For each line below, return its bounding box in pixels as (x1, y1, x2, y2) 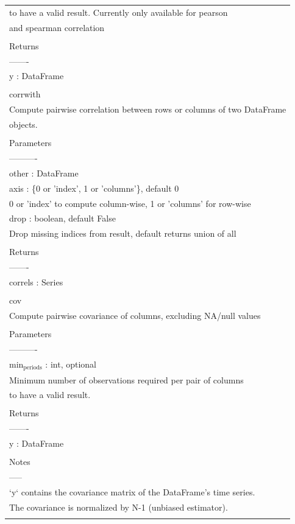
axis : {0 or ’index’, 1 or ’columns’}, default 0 (9, 181, 179, 194)
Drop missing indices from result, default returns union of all (9, 227, 236, 240)
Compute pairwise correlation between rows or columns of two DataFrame (9, 103, 286, 116)
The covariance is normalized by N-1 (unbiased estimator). (9, 500, 228, 513)
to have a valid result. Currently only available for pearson (9, 5, 228, 18)
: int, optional (45, 357, 97, 370)
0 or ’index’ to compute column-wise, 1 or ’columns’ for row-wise (9, 197, 251, 209)
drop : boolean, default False (9, 212, 116, 225)
